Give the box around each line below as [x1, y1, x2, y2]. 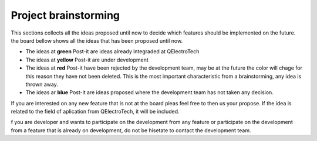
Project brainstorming [11, 9, 120, 22]
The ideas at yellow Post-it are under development [25, 56, 149, 63]
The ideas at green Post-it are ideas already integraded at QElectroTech [25, 48, 200, 55]
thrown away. [25, 81, 58, 88]
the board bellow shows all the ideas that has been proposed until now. [11, 37, 183, 44]
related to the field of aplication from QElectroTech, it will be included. [11, 108, 180, 115]
